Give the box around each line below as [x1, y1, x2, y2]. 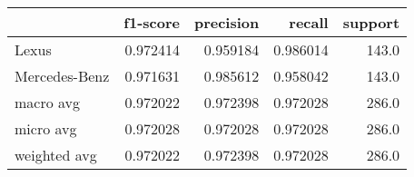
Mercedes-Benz [15, 65, 110, 86]
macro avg [15, 92, 81, 113]
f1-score [123, 12, 180, 33]
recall [289, 12, 329, 33]
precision [193, 12, 260, 33]
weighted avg [15, 144, 97, 165]
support [342, 12, 400, 33]
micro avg [15, 118, 77, 139]
